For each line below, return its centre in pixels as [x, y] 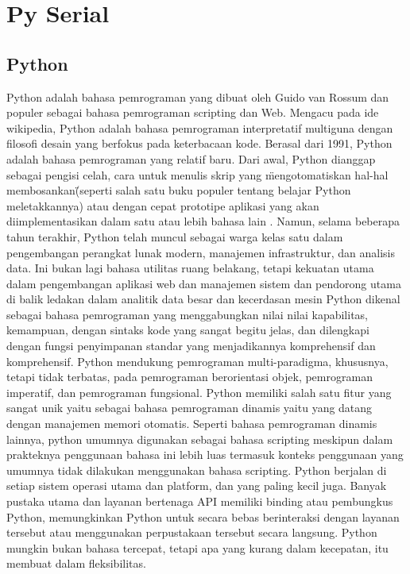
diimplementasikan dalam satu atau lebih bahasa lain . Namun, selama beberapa [203, 221]
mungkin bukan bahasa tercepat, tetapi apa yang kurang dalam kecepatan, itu [197, 547]
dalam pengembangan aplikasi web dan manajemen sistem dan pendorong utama [204, 283]
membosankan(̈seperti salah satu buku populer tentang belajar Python [179, 190]
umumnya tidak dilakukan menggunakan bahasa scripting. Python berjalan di [197, 470]
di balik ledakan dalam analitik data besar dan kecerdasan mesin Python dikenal [203, 299]
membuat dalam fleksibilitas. [76, 563]
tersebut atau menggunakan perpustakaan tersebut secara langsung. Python [192, 532]
